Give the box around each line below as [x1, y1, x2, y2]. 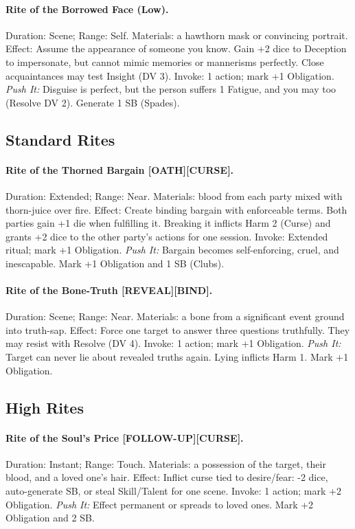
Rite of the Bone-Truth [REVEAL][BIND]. [5, 283, 213, 297]
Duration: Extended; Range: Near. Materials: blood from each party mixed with [5, 188, 343, 203]
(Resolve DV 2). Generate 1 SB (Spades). [5, 95, 180, 109]
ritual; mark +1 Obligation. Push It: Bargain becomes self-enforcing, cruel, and [5, 243, 339, 257]
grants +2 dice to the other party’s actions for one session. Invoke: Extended [5, 229, 328, 243]
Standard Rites [5, 128, 115, 150]
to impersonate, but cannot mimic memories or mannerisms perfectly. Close [5, 54, 324, 69]
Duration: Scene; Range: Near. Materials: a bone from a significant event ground [5, 309, 345, 324]
